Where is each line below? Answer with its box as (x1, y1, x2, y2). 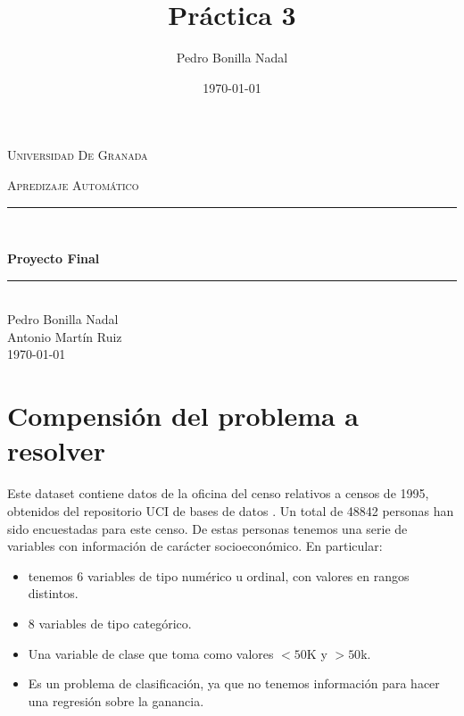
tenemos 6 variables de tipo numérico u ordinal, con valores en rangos (28, 566, 410, 585)
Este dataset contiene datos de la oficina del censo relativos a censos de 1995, (7, 484, 429, 503)
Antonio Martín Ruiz (7, 327, 122, 346)
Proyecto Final (7, 249, 100, 268)
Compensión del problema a (7, 397, 359, 434)
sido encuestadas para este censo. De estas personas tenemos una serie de (7, 519, 408, 537)
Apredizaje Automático (7, 175, 139, 194)
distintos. (28, 584, 79, 603)
